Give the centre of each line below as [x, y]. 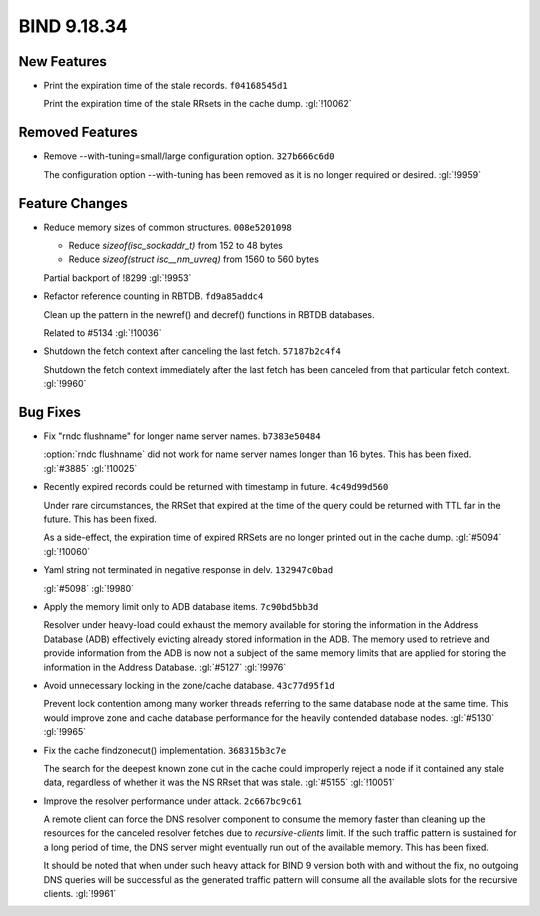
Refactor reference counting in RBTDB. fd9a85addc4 [153, 296]
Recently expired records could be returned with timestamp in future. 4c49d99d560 [216, 487]
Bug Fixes [50, 411]
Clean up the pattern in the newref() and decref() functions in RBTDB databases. [209, 314]
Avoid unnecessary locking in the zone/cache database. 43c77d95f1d [189, 685]
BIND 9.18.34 [73, 26]
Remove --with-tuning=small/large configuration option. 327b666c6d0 [189, 156]
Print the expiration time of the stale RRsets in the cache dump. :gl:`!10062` [197, 104]
